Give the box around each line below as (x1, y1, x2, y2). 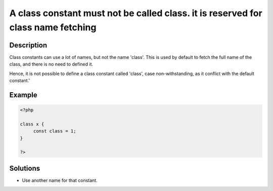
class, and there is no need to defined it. (9, 61, 94, 68)
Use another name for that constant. (22, 177, 98, 183)
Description (9, 41, 48, 49)
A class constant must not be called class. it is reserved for (9, 8, 262, 19)
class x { (20, 121, 44, 127)
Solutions (9, 164, 40, 172)
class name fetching (9, 22, 97, 33)
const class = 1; (33, 129, 76, 134)
